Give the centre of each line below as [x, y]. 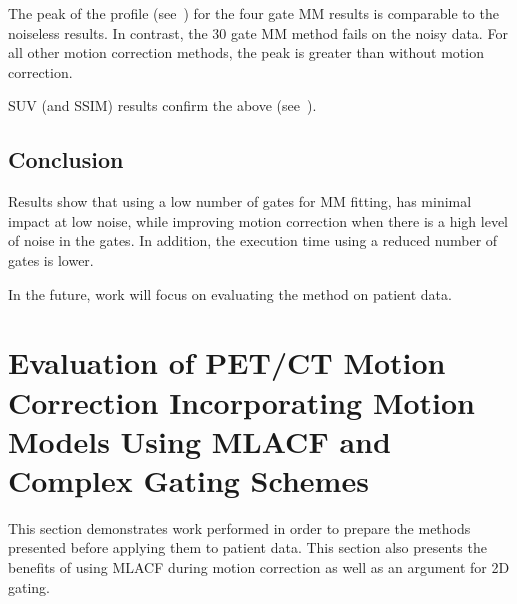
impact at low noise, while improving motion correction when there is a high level [258, 220]
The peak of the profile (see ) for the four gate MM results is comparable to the [253, 13]
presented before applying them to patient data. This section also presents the [247, 547]
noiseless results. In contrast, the [108, 32]
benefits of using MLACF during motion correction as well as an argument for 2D [259, 567]
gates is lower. [51, 259]
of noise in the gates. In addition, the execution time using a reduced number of [253, 240]
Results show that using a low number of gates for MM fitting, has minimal [240, 201]
